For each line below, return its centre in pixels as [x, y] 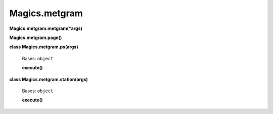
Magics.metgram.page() [36, 37]
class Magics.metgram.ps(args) [44, 47]
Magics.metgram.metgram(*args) [46, 28]
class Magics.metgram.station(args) [49, 79]
